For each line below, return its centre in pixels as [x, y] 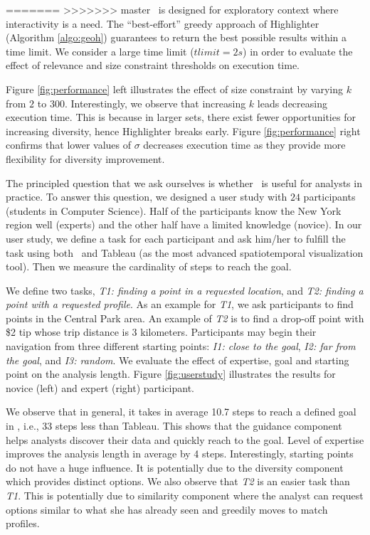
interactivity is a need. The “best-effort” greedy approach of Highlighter [163, 23]
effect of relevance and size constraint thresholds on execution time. [153, 65]
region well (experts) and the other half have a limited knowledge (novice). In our [184, 224]
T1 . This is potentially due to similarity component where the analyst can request [185, 495]
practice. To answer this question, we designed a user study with [147, 197]
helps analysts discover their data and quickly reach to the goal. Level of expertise [185, 439]
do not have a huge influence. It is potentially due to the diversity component [175, 467]
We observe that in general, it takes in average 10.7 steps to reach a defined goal [181, 412]
